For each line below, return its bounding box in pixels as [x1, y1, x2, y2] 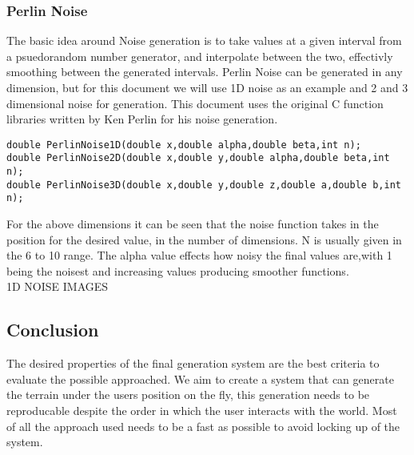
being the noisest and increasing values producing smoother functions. [6, 262, 349, 279]
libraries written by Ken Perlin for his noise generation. [6, 111, 278, 127]
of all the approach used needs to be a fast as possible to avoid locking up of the [6, 417, 400, 434]
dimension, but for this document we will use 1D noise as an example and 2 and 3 [6, 79, 408, 95]
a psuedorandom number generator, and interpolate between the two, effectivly [6, 47, 393, 64]
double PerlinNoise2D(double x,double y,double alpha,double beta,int [6, 152, 390, 164]
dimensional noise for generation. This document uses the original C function [6, 95, 384, 111]
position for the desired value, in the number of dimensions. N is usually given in [6, 231, 402, 248]
